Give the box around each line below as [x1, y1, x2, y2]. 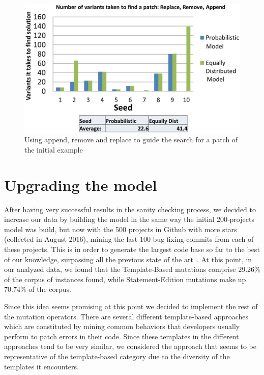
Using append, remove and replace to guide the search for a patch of [24, 134, 238, 145]
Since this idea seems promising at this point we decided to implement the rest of [4, 301, 258, 311]
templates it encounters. [4, 361, 79, 371]
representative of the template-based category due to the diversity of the [4, 351, 230, 361]
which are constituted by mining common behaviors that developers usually [4, 321, 240, 332]
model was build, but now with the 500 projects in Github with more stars [4, 223, 237, 234]
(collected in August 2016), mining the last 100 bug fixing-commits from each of [4, 234, 254, 244]
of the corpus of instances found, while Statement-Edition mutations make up [4, 273, 246, 284]
